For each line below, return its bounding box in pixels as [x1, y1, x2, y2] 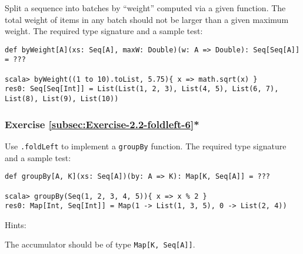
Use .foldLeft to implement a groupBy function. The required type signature [5, 139, 287, 152]
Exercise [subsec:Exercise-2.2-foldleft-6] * [5, 116, 199, 131]
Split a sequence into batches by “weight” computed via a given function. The [5, 2, 286, 14]
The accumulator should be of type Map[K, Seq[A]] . [5, 238, 195, 250]
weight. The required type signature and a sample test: [5, 25, 203, 37]
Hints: [5, 218, 26, 230]
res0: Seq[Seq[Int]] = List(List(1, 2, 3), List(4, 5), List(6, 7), [5, 85, 279, 93]
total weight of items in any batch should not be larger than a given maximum [5, 13, 289, 25]
